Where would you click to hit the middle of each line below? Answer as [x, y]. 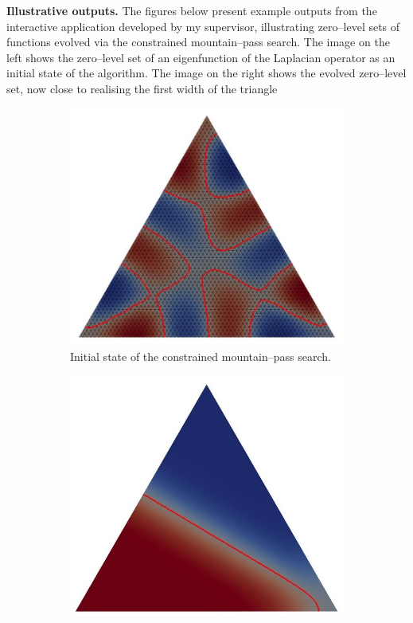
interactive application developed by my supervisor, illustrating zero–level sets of [203, 26]
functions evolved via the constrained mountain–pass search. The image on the [198, 42]
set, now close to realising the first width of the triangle [142, 88]
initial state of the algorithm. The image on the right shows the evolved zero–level [206, 73]
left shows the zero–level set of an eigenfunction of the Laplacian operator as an [201, 57]
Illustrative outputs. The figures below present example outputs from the [192, 10]
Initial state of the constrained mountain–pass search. [201, 357]
